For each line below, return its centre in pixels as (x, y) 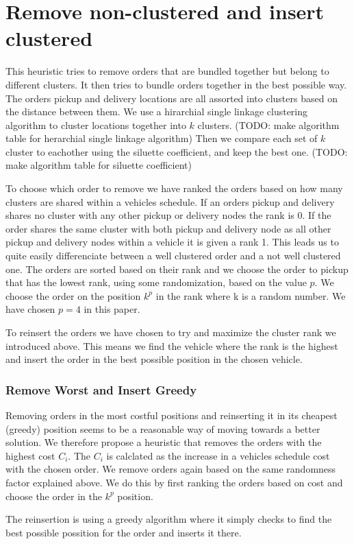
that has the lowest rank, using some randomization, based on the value (156, 282)
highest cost (30, 455)
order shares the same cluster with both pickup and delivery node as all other (168, 228)
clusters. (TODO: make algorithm (268, 125)
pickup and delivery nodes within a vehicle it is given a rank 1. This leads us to (172, 242)
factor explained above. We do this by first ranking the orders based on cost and (174, 482)
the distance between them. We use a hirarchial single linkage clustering (157, 111)
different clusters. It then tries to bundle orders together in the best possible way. (176, 84)
